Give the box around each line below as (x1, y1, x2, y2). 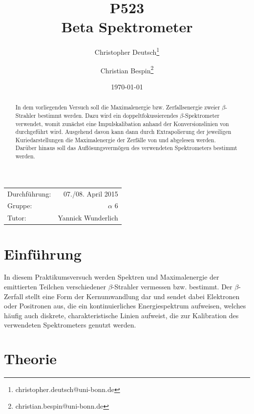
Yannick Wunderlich (58, 213, 118, 223)
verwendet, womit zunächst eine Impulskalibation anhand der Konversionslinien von (15, 119, 229, 128)
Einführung (4, 243, 82, 263)
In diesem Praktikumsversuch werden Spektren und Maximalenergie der (4, 272, 219, 282)
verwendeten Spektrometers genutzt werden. (4, 320, 136, 330)
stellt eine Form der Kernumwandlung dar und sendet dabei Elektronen (25, 291, 240, 301)
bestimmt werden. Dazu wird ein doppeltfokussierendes (38, 111, 178, 119)
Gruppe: (7, 200, 32, 211)
